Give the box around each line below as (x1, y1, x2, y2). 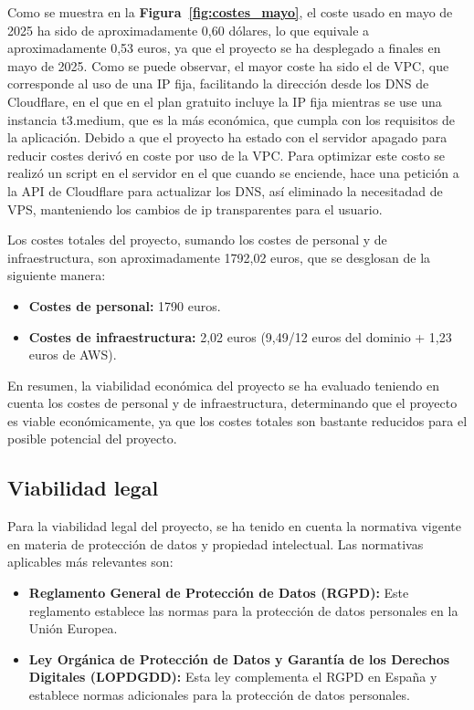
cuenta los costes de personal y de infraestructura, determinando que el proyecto (7, 393, 458, 412)
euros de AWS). (28, 345, 117, 364)
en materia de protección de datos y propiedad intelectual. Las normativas (7, 534, 424, 553)
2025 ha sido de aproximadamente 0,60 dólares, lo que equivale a (7, 20, 370, 39)
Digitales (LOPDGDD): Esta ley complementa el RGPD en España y (28, 667, 437, 686)
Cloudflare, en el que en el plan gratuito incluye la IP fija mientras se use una (7, 91, 442, 110)
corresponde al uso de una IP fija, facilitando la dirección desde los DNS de (7, 74, 429, 93)
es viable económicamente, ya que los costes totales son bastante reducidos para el (7, 411, 468, 430)
